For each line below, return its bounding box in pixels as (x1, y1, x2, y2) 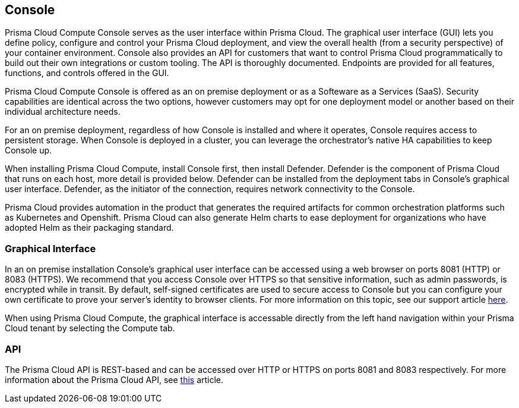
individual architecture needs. (5, 106, 121, 117)
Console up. (5, 145, 52, 156)
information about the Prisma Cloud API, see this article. (5, 374, 224, 385)
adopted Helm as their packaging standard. (5, 222, 174, 233)
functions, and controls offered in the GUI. (5, 68, 169, 79)
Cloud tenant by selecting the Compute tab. (5, 323, 175, 334)
